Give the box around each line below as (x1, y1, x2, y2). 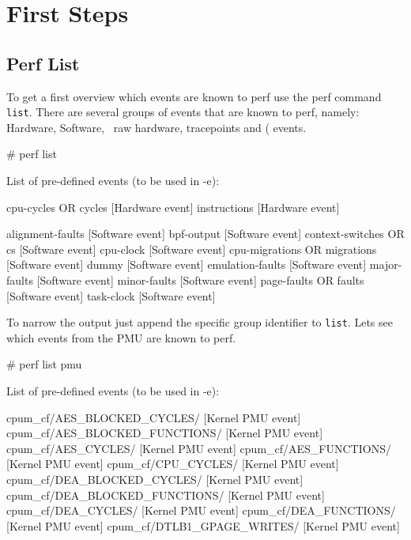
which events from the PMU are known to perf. (6, 329, 236, 346)
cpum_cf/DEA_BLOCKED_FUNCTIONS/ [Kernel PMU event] (6, 486, 325, 503)
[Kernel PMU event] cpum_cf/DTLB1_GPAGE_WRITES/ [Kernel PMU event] (6, 517, 400, 534)
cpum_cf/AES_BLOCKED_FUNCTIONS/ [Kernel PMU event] (6, 425, 323, 441)
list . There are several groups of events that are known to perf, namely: (6, 104, 360, 120)
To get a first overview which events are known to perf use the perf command (6, 88, 382, 104)
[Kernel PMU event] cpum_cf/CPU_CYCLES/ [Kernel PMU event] (6, 455, 339, 472)
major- (369, 256, 402, 273)
